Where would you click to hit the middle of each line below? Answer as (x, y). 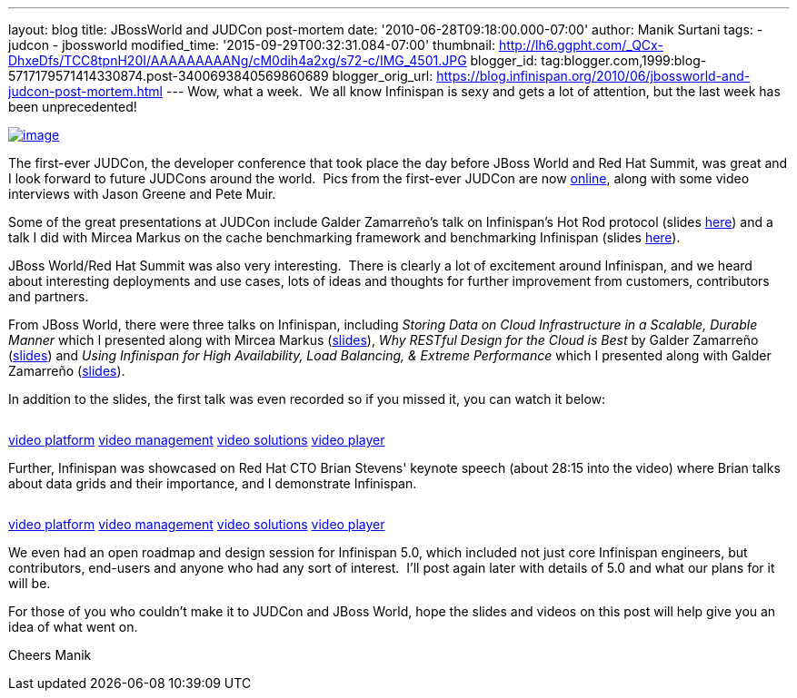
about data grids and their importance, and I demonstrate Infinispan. (213, 483)
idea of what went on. (73, 627)
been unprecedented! (73, 107)
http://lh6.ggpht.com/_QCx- (581, 45)
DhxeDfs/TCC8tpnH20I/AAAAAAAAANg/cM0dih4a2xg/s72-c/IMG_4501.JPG (238, 60)
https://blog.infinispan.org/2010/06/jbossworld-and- (593, 76)
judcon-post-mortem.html (86, 91)
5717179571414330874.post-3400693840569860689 (169, 76)
